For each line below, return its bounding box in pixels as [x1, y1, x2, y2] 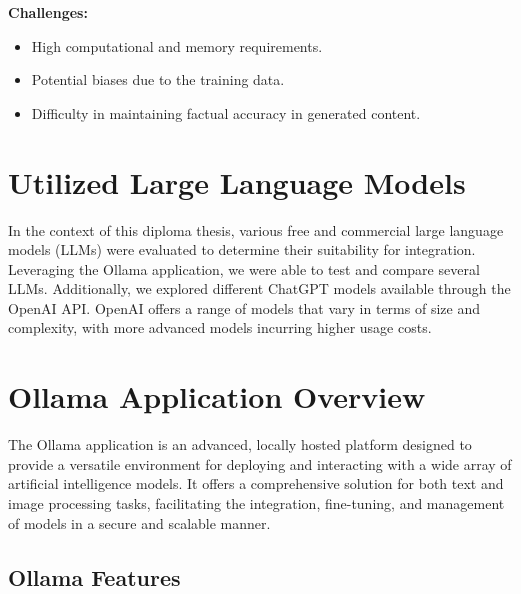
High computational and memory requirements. [31, 35, 323, 56]
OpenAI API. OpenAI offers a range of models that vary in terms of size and [8, 297, 480, 318]
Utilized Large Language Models [8, 161, 466, 202]
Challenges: [8, 2, 88, 22]
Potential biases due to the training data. [31, 69, 285, 90]
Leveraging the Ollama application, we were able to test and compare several [8, 258, 480, 279]
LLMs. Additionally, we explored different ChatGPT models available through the [8, 278, 511, 299]
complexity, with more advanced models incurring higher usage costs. [8, 317, 432, 338]
